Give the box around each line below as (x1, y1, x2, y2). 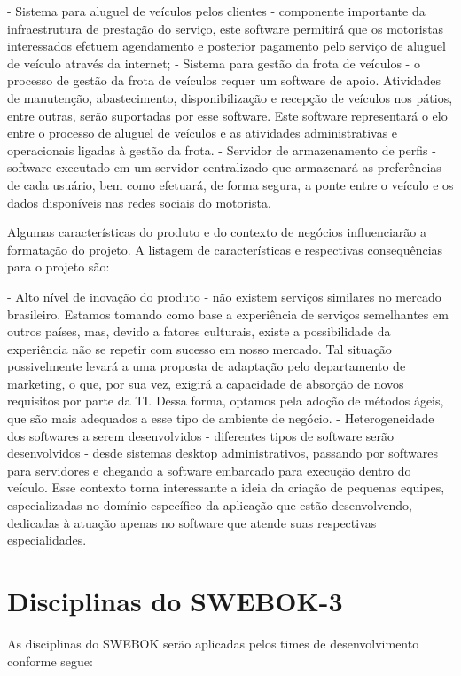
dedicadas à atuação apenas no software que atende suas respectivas (7, 513, 377, 531)
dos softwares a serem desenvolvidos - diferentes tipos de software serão (7, 426, 395, 444)
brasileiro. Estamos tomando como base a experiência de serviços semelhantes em (7, 304, 449, 323)
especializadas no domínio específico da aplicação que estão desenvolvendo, (7, 496, 412, 515)
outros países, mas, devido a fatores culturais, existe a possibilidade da (7, 322, 391, 341)
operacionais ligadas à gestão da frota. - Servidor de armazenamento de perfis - (7, 140, 436, 159)
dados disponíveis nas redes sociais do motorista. (7, 193, 271, 211)
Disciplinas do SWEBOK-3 (7, 583, 343, 618)
